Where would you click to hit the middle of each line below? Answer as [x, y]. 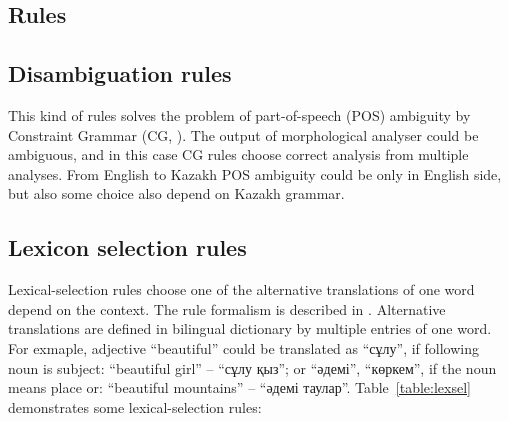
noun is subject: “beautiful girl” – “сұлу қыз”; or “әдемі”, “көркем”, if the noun [252, 367]
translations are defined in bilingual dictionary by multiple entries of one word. [250, 328]
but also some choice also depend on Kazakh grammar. [176, 193]
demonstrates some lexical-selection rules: [135, 406]
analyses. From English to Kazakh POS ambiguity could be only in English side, [255, 173]
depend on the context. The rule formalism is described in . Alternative [227, 308]
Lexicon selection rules [127, 247]
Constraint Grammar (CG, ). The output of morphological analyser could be [243, 134]
